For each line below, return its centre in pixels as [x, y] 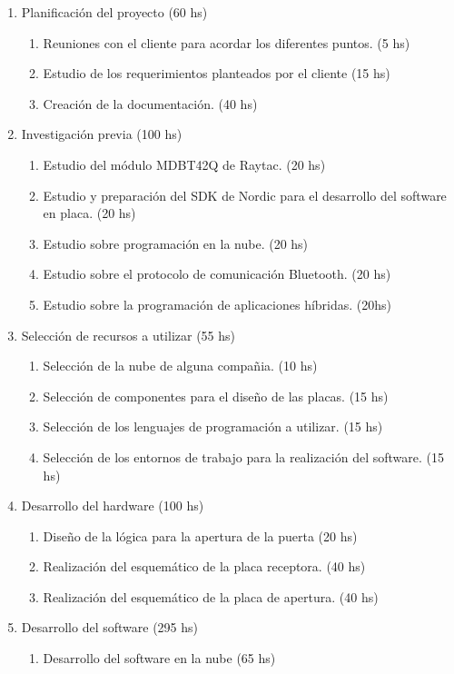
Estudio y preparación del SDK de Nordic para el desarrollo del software [245, 195]
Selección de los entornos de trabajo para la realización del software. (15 [243, 456]
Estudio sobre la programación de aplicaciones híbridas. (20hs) [217, 304]
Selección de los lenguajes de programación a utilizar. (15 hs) [213, 426]
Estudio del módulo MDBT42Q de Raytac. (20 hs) [184, 164]
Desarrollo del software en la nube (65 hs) [159, 658]
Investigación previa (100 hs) [102, 134]
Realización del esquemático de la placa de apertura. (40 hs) [211, 596]
